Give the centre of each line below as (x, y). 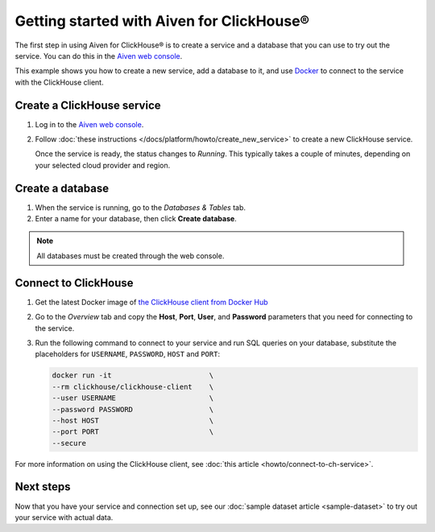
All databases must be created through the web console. (130, 256)
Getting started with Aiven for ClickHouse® (162, 21)
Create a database (62, 188)
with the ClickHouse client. (59, 82)
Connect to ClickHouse (74, 283)
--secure (69, 443)
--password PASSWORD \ (133, 409)
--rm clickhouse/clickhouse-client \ (133, 387)
